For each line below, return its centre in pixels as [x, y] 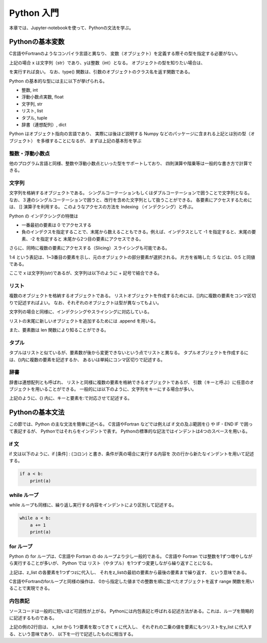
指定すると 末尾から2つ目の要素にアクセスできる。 [92, 239]
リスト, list [32, 111]
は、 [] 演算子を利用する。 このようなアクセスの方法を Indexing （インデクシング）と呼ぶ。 [103, 207]
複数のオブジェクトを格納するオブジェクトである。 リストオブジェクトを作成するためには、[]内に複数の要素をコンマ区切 [133, 296]
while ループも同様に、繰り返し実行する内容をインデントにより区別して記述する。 [93, 505]
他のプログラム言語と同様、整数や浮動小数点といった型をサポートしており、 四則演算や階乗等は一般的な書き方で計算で [131, 163]
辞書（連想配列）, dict [44, 124]
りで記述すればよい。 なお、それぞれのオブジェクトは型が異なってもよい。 [85, 303]
